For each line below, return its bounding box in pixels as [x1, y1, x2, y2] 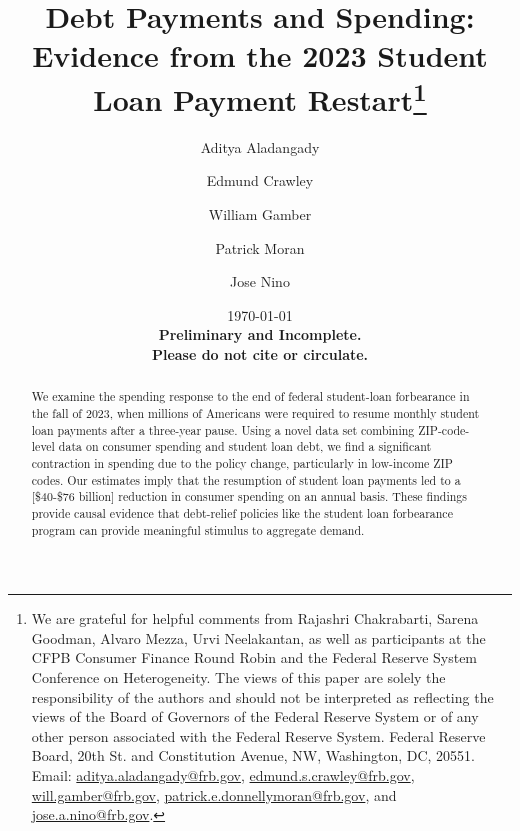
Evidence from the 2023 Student [32, 35, 488, 76]
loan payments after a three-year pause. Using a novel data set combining [31, 421, 415, 438]
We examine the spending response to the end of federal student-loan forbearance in [31, 388, 470, 405]
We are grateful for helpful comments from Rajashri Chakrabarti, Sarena [31, 608, 479, 629]
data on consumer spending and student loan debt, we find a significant [58, 438, 432, 455]
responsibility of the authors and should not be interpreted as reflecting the [31, 686, 494, 707]
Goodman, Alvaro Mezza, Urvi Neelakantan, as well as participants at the [31, 627, 486, 648]
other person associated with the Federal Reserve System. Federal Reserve [31, 725, 486, 746]
